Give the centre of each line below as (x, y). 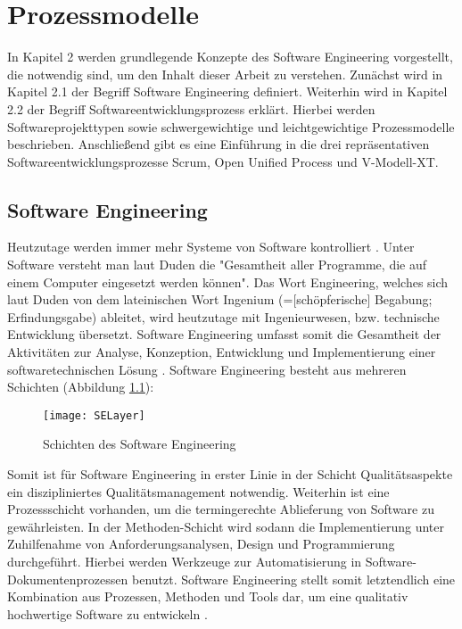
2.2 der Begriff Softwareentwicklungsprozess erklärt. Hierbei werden (191, 108)
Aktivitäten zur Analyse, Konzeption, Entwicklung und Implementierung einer (222, 352)
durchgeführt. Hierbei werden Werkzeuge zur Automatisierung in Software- (212, 562)
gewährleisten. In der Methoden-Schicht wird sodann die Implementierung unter (226, 526)
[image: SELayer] (94, 415)
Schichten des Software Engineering (140, 444)
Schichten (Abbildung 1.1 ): (81, 387)
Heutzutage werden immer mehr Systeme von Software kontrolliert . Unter (211, 247)
